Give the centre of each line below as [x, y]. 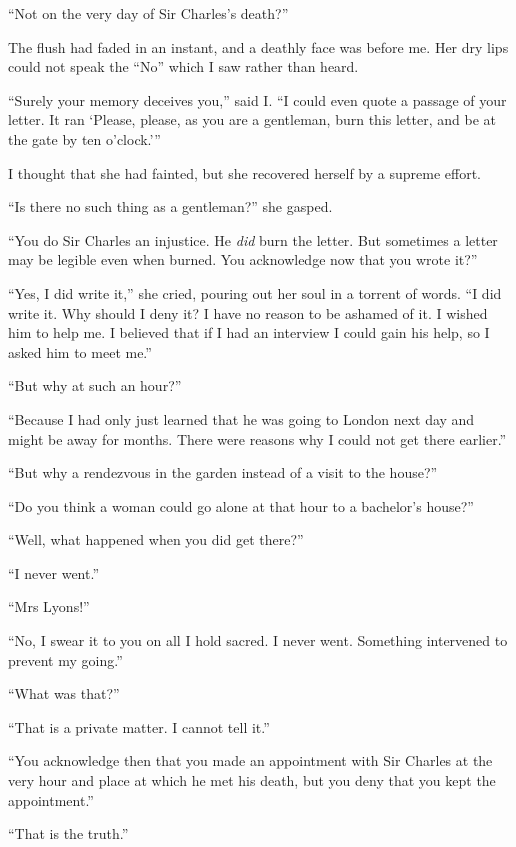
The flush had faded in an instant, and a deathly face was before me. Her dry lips [258, 46]
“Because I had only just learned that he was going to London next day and [241, 418]
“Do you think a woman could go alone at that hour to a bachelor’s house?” [241, 505]
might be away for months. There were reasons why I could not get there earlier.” [257, 438]
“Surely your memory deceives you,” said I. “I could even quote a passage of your [257, 99]
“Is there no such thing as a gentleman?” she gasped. [170, 206]
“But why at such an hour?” [95, 385]
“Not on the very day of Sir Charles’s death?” [148, 13]
